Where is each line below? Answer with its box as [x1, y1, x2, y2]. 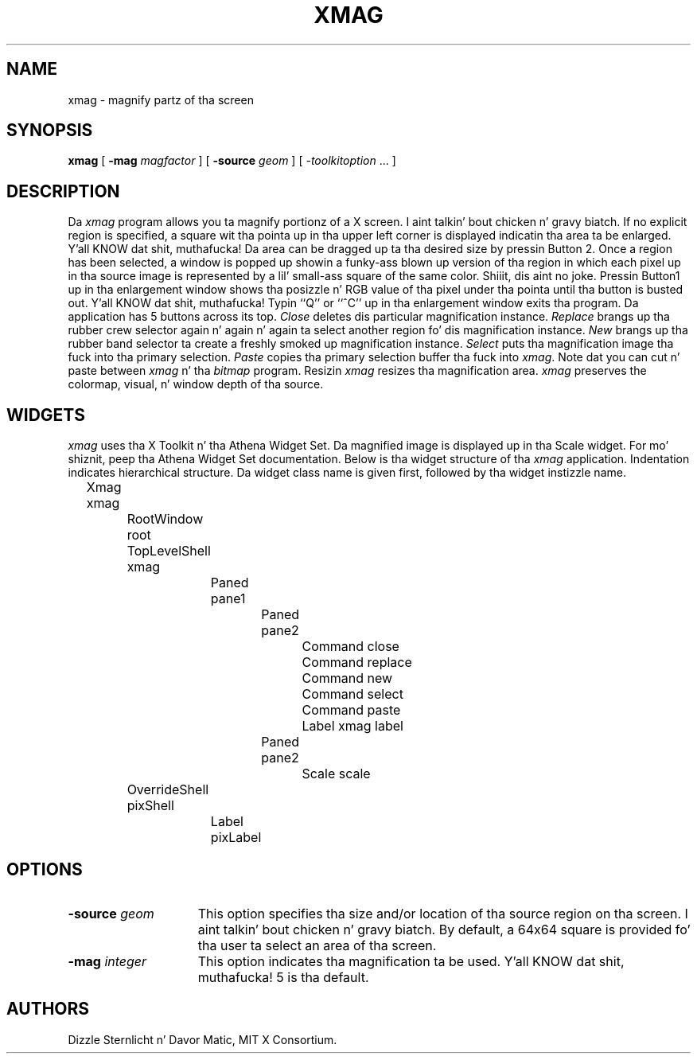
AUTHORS [6, 999, 90, 1019]
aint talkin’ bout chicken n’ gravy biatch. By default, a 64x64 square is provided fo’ [197, 921, 691, 937]
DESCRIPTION [6, 181, 120, 201]
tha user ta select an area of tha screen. [197, 937, 437, 953]
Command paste [302, 702, 401, 719]
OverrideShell [127, 781, 209, 798]
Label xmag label [302, 718, 403, 735]
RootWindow [127, 511, 204, 528]
